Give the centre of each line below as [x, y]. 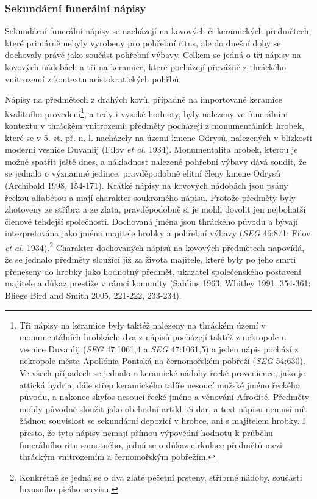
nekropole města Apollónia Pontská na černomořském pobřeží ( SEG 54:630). [162, 361]
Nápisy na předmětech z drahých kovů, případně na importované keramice [144, 99]
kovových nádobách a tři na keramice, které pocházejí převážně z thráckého [145, 67]
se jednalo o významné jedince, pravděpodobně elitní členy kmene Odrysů [143, 173]
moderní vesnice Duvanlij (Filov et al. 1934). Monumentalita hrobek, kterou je [151, 149]
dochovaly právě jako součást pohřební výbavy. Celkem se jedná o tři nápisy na [153, 55]
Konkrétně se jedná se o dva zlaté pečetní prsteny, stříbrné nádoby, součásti [161, 477]
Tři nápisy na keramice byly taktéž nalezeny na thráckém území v [142, 325]
